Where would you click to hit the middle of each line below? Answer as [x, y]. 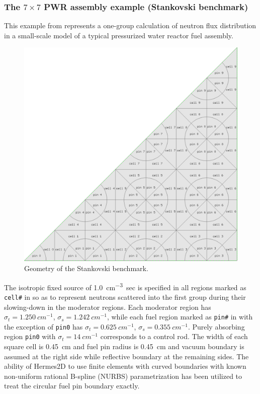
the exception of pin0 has [44, 326]
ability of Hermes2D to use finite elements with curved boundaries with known [125, 366]
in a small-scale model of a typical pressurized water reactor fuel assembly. [119, 35]
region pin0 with [30, 336]
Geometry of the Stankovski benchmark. [86, 268]
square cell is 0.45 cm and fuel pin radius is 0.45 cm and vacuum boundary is [124, 346]
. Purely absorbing [216, 326]
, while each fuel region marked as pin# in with [180, 317]
